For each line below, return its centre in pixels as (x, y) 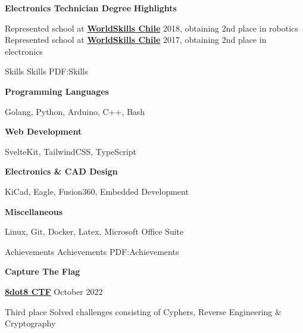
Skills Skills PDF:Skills (46, 71)
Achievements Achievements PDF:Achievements (92, 251)
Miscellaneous (34, 211)
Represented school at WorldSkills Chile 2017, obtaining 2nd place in (136, 40)
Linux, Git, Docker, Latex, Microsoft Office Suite (94, 231)
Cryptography (30, 323)
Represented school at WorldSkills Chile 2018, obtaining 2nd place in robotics (151, 28)
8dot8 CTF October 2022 (54, 291)
